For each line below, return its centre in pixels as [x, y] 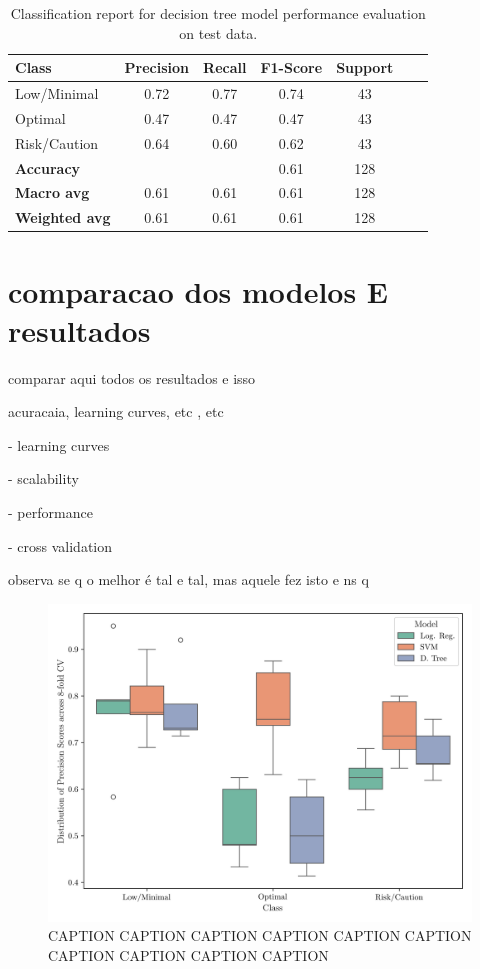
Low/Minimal [57, 93]
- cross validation [60, 545]
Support [365, 67]
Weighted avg [63, 217]
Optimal [40, 117]
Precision [157, 67]
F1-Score [291, 67]
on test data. [218, 32]
